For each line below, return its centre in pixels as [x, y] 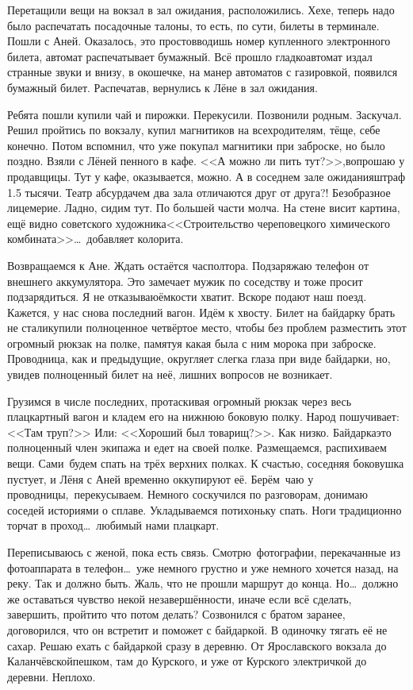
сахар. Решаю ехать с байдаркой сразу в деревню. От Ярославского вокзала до [197, 645]
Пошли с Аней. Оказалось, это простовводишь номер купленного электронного [199, 41]
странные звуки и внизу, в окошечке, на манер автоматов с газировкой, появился [203, 72]
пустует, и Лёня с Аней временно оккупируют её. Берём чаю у [161, 478]
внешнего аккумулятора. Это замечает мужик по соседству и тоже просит [185, 281]
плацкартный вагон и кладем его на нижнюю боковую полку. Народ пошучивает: [203, 416]
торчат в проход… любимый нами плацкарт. [113, 525]
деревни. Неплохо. [52, 676]
